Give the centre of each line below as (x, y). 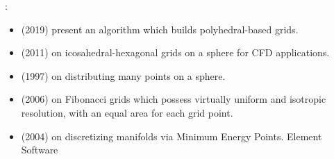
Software (40, 150)
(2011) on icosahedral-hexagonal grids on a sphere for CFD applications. (175, 52)
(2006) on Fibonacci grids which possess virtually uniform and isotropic (174, 99)
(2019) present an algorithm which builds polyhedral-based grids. (160, 29)
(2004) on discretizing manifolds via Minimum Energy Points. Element (172, 136)
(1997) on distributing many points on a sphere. (123, 75)
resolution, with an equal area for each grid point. (127, 112)
